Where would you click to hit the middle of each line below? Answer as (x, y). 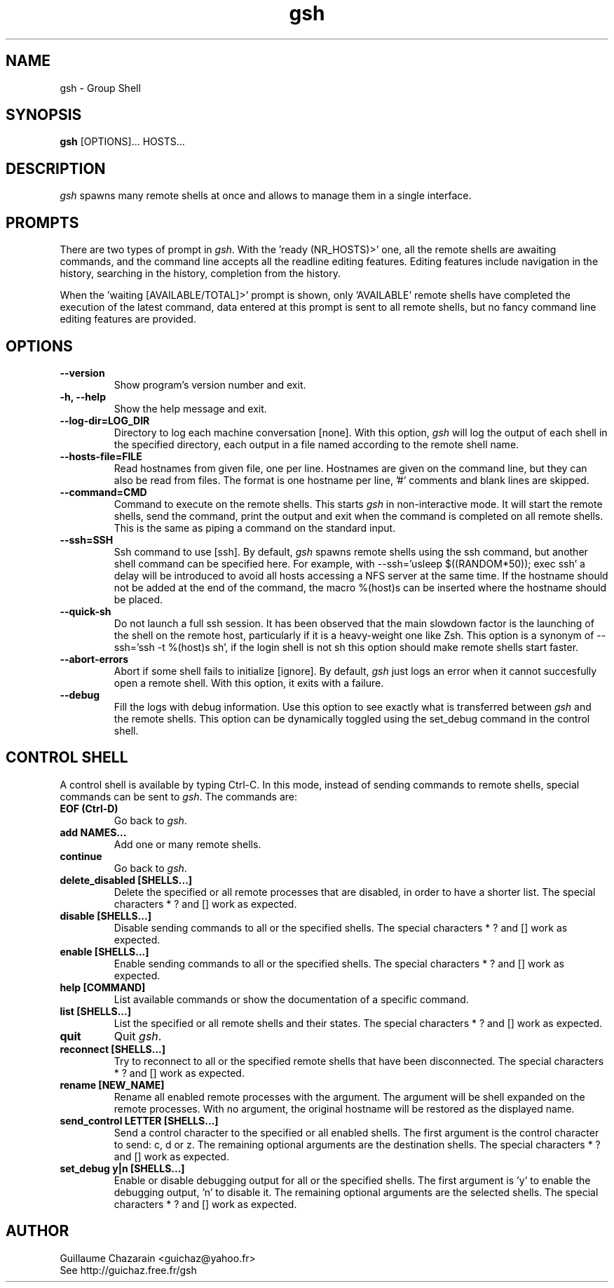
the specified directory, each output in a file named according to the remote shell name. (316, 444)
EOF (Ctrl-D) (89, 808)
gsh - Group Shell (100, 88)
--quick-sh (86, 611)
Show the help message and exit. (190, 408)
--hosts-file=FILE (101, 456)
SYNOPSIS (44, 115)
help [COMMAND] (103, 987)
